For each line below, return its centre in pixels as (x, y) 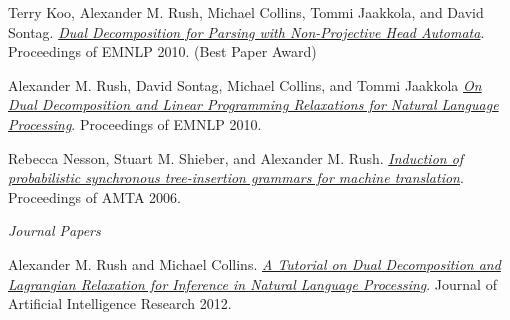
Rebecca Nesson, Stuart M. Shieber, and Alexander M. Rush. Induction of (236, 157)
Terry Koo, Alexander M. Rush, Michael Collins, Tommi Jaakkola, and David (246, 12)
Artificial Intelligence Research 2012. (120, 303)
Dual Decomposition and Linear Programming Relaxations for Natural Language (253, 104)
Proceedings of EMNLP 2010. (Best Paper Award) (162, 51)
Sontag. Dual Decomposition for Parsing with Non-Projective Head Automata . (246, 31)
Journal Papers (54, 230)
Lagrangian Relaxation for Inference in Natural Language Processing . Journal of (252, 283)
